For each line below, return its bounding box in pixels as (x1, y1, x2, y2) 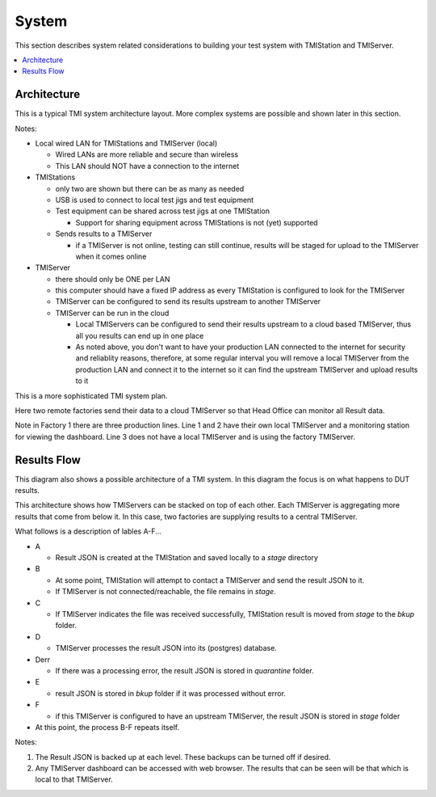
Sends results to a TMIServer (55, 229, 153, 238)
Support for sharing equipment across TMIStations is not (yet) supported (75, 217, 318, 227)
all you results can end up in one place (75, 331, 204, 340)
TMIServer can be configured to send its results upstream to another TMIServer (55, 297, 321, 306)
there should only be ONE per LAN (55, 274, 170, 284)
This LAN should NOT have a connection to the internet (55, 161, 240, 171)
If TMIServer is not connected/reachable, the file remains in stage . (55, 587, 276, 597)
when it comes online (75, 251, 147, 261)
